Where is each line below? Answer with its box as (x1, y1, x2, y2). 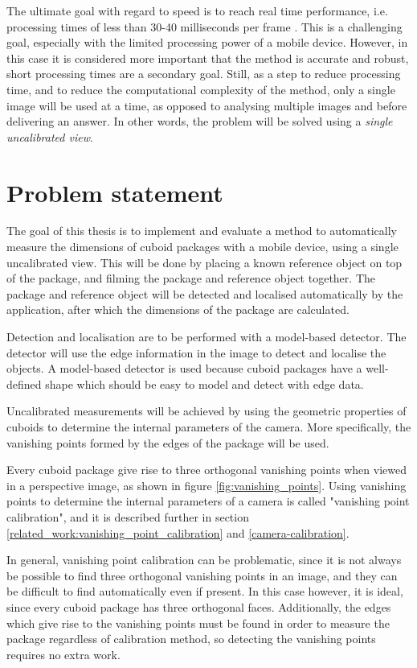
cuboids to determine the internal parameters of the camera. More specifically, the (6, 419, 411, 435)
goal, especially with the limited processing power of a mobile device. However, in (6, 34, 408, 51)
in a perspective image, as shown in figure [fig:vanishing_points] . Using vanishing (6, 476, 407, 493)
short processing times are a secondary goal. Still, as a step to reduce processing (6, 65, 401, 82)
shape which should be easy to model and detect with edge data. (45, 375, 364, 392)
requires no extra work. (6, 645, 121, 662)
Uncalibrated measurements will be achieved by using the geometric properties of (6, 402, 407, 419)
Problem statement (6, 175, 223, 208)
